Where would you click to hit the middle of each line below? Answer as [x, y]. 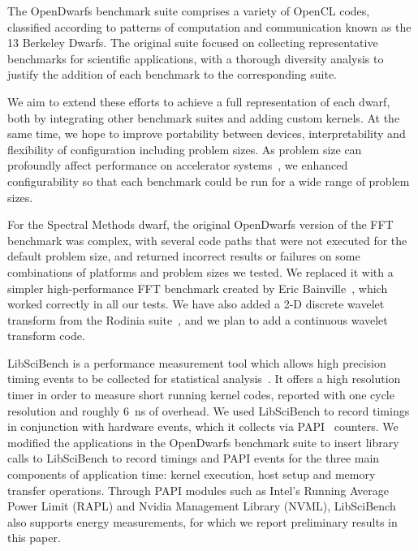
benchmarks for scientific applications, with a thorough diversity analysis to [196, 58]
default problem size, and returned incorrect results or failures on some [184, 256]
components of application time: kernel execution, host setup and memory [192, 474]
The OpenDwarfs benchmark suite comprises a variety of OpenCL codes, [189, 11]
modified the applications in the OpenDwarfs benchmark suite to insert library [203, 442]
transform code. [46, 336]
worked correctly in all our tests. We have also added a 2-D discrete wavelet [196, 304]
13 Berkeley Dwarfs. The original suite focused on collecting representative [193, 43]
